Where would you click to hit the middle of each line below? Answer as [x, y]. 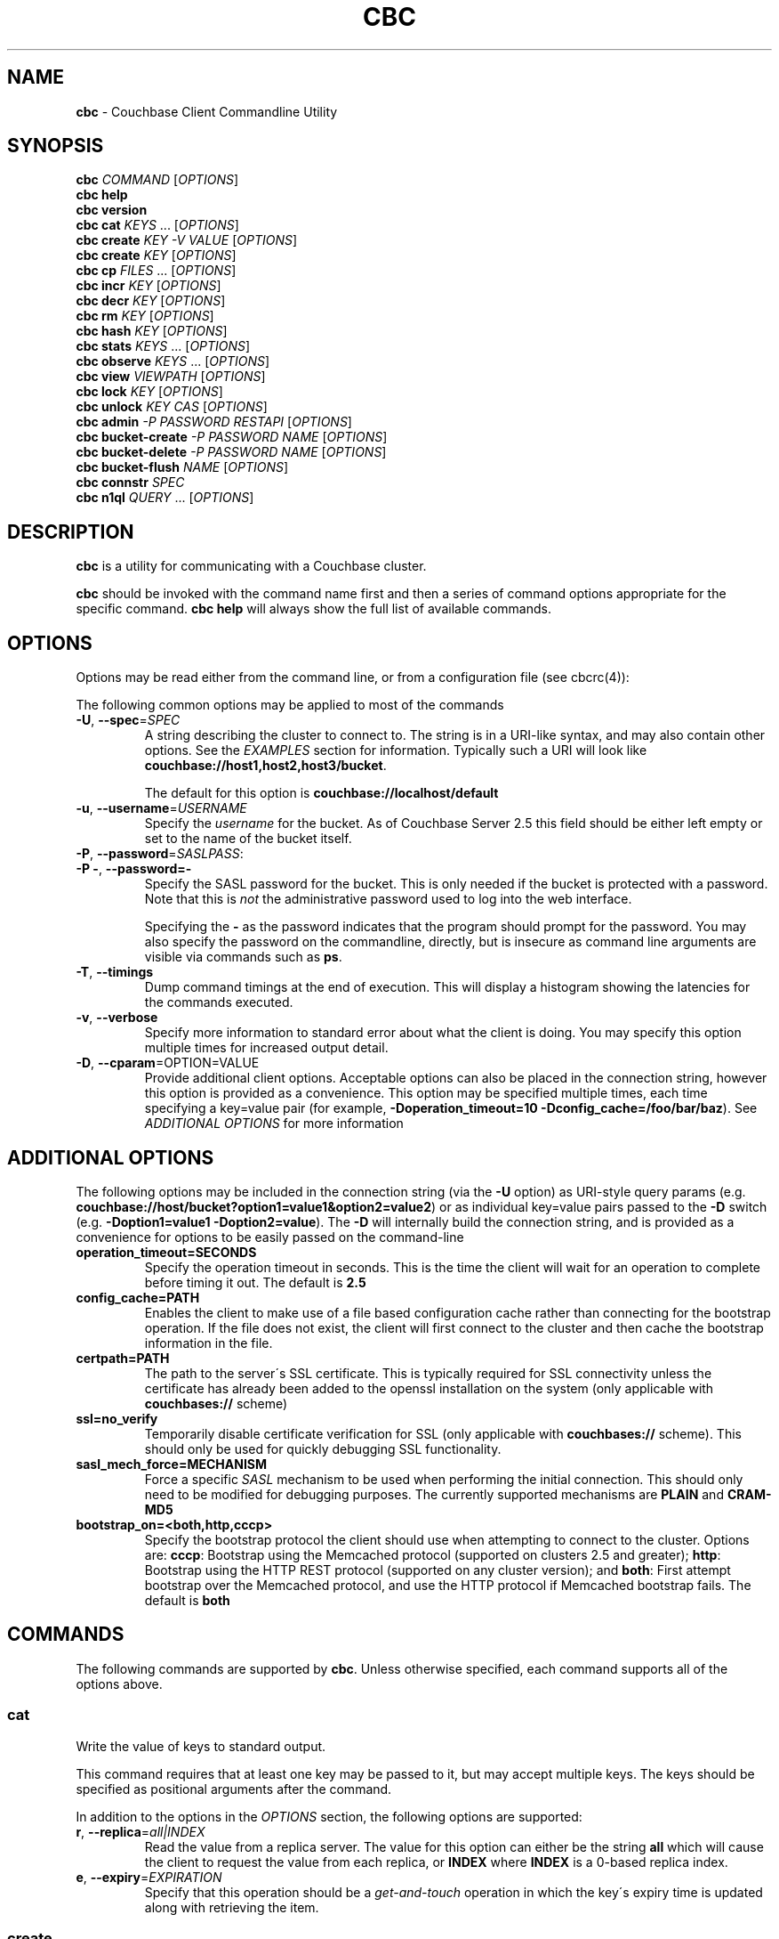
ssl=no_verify [117, 1418]
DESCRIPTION [71, 531]
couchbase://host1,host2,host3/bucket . [265, 766]
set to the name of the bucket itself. [248, 839]
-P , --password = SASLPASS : [160, 854]
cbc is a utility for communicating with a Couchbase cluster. [251, 566]
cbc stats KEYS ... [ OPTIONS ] [163, 346]
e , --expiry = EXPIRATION [149, 1877]
